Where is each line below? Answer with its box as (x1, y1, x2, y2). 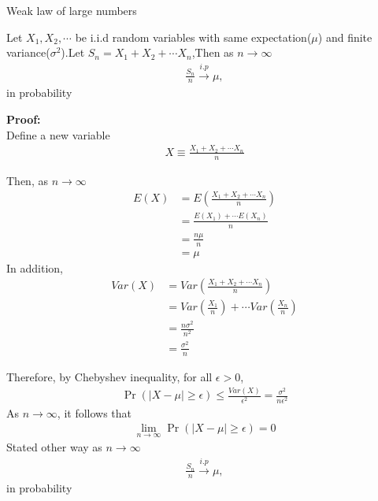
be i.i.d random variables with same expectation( (75, 28, 312, 45)
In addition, (6, 259, 63, 276)
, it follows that (57, 404, 132, 421)
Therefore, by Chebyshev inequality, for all (6, 368, 213, 384)
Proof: (6, 110, 41, 127)
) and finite (317, 28, 372, 45)
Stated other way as (6, 439, 102, 455)
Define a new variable (6, 126, 110, 143)
